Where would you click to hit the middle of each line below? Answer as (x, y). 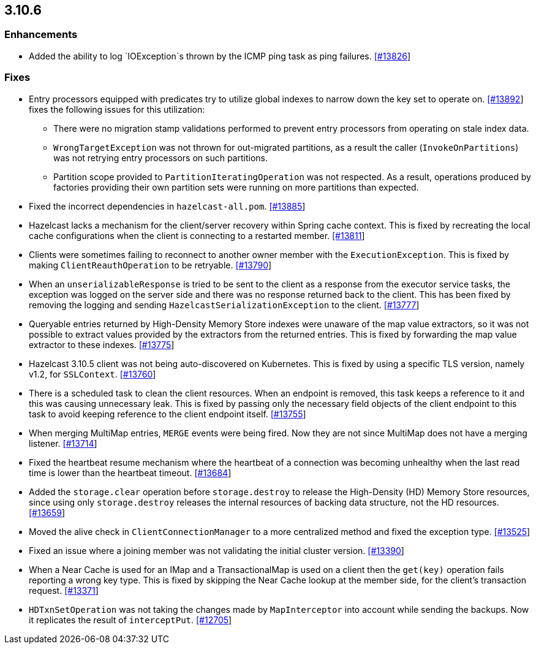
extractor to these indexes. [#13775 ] (102, 344)
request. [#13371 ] (64, 590)
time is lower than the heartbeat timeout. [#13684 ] (130, 473)
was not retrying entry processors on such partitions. (160, 158)
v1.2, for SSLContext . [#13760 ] (92, 374)
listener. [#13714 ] (63, 443)
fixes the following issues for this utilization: (117, 109)
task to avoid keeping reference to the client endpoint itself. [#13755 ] (168, 414)
